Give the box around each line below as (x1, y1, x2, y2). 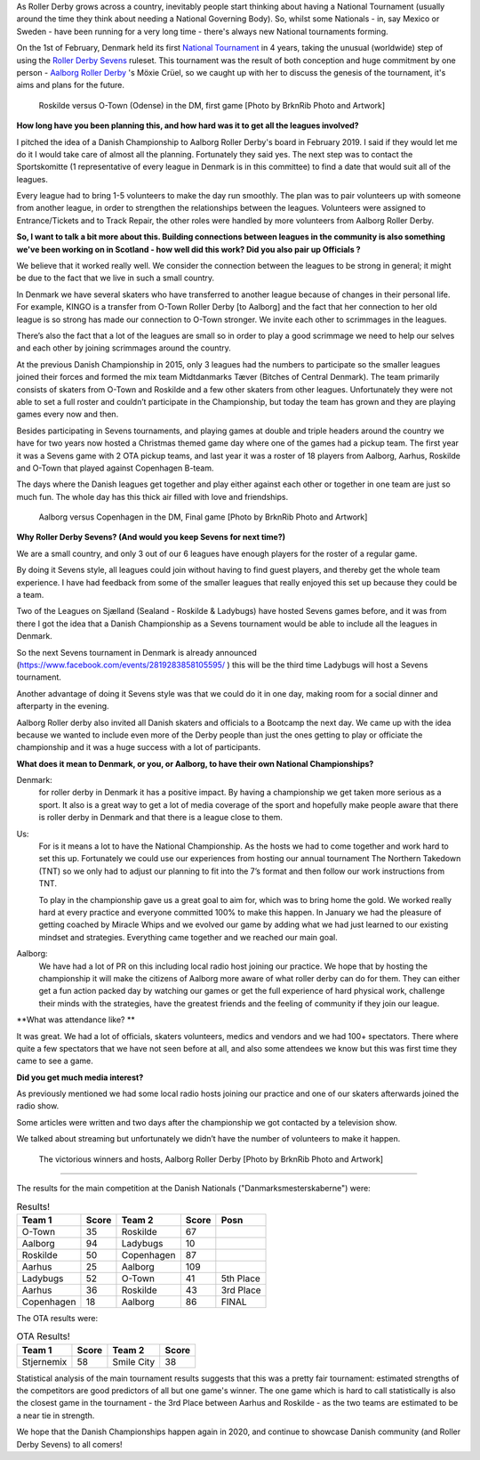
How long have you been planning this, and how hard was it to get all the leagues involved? (16, 120, 359, 131)
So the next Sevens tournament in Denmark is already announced (16, 647, 258, 657)
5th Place (220, 1272, 261, 1285)
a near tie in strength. (16, 1410, 95, 1421)
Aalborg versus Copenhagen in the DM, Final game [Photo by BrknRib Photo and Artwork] (38, 512, 368, 522)
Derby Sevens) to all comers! (16, 1439, 124, 1449)
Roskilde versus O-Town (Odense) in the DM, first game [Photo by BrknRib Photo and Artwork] (38, 100, 386, 110)
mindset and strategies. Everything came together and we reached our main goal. (38, 932, 338, 942)
